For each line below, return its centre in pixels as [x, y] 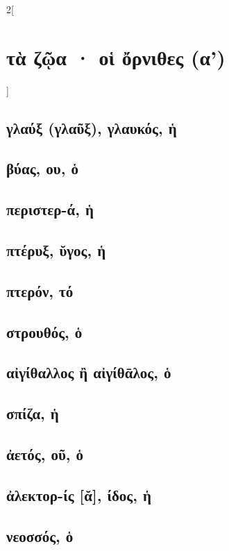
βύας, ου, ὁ [42, 168]
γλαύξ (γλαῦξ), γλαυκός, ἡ [92, 127]
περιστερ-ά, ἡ [50, 209]
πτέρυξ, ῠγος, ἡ [56, 250]
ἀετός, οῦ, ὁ [45, 453]
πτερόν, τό [40, 290]
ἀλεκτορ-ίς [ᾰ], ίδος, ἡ [79, 494]
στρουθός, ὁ [44, 331]
